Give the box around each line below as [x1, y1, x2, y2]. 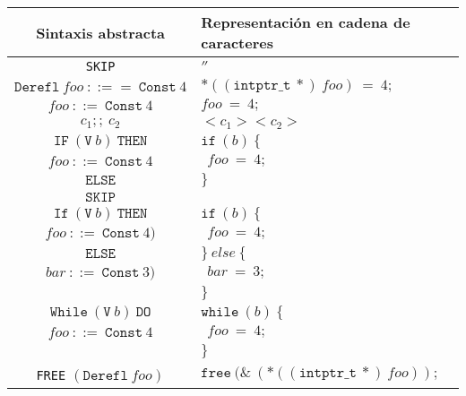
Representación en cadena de [201, 12, 410, 32]
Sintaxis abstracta [36, 22, 165, 43]
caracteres [201, 32, 273, 53]
